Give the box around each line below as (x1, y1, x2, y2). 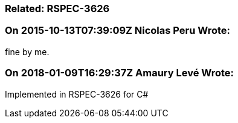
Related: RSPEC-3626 (5, 2, 110, 15)
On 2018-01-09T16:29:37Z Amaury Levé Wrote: (5, 67, 234, 79)
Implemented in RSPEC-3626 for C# (5, 88, 149, 99)
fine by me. (5, 46, 50, 57)
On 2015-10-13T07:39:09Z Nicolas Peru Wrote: (5, 24, 230, 37)
